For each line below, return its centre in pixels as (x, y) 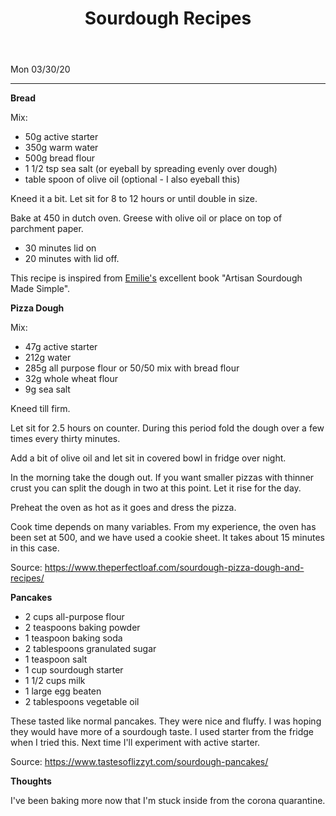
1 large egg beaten (63, 691)
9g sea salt (47, 389)
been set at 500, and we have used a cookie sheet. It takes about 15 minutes (167, 538)
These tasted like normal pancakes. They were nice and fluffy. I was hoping (166, 721)
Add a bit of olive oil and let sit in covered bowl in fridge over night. (148, 458)
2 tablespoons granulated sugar (90, 649)
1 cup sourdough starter (74, 670)
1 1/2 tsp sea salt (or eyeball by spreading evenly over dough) (151, 169)
